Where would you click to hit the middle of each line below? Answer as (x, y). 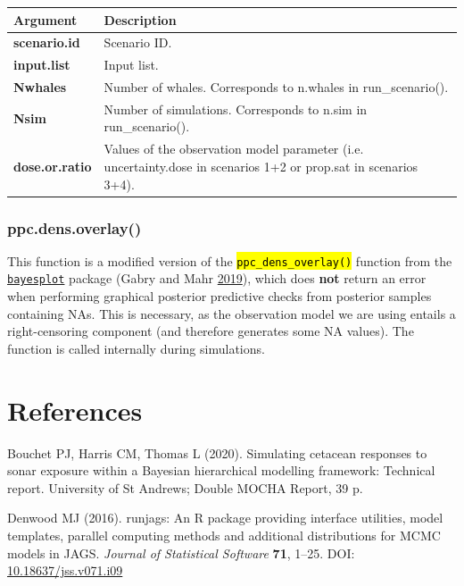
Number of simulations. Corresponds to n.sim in (236, 109)
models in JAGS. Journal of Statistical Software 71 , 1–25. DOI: (181, 553)
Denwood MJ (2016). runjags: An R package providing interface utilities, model (225, 518)
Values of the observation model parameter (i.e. (234, 149)
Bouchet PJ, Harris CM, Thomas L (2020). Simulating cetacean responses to (217, 452)
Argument (46, 19)
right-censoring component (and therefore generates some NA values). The (211, 331)
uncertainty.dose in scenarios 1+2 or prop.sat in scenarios (261, 166)
